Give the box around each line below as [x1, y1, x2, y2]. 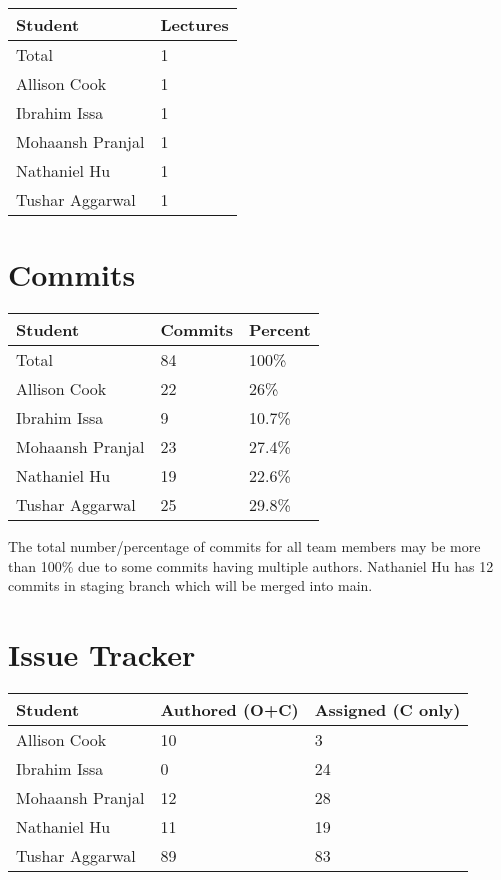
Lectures [160, 13, 229, 36]
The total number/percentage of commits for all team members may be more [8, 536, 481, 557]
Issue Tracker [8, 634, 196, 675]
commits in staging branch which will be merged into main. [8, 575, 373, 596]
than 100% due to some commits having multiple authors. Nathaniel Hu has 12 [8, 555, 494, 576]
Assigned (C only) [314, 698, 461, 722]
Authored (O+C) [160, 698, 299, 722]
